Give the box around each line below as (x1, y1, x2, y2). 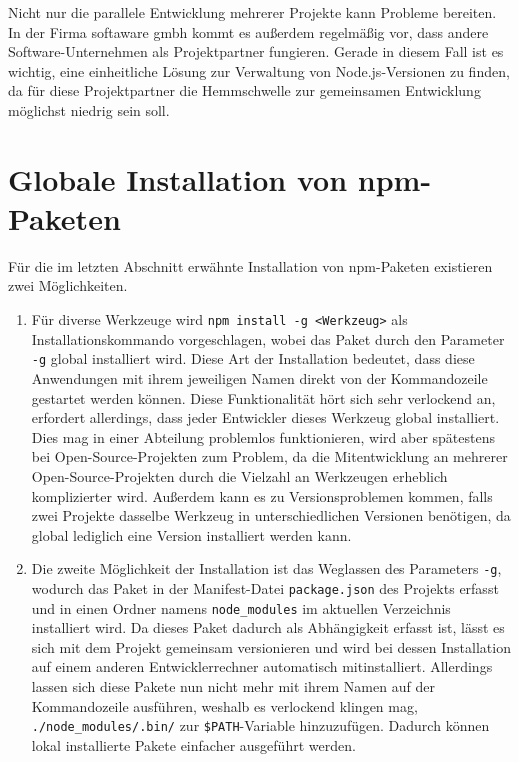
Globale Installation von (8, 158, 348, 199)
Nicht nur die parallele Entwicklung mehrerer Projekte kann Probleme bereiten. (8, 2, 497, 22)
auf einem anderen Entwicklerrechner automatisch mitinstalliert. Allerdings (31, 656, 493, 677)
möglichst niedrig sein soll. (8, 99, 170, 120)
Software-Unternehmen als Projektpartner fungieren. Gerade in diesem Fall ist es (8, 41, 504, 62)
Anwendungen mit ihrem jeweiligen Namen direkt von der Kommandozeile (31, 367, 488, 388)
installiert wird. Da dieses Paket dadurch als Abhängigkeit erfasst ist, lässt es (31, 617, 505, 638)
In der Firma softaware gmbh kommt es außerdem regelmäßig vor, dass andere (8, 21, 489, 42)
